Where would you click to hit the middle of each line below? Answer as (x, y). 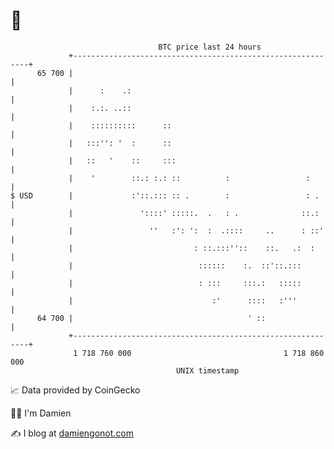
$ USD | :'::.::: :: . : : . (165, 195)
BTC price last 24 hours (210, 47)
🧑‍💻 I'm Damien (41, 413)
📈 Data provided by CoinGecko (75, 390)
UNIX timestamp (207, 370)
